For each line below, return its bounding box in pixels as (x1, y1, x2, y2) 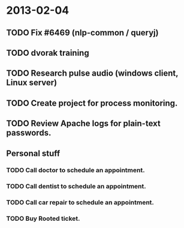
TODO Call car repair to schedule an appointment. (6, 199, 155, 207)
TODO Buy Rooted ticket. (6, 214, 80, 223)
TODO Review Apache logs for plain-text (6, 118, 161, 129)
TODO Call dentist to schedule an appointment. (6, 182, 146, 191)
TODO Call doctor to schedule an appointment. (6, 166, 145, 175)
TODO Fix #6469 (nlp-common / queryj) (6, 28, 159, 38)
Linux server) (6, 77, 58, 88)
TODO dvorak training (6, 47, 89, 58)
